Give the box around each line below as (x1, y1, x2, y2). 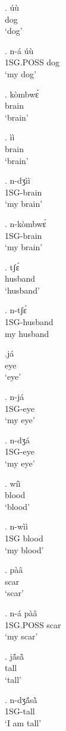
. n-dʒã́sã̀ (5, 693, 37, 705)
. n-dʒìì (5, 174, 30, 187)
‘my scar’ (5, 630, 38, 642)
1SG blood (5, 531, 43, 544)
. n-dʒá (5, 433, 30, 446)
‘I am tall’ (5, 716, 42, 729)
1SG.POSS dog (5, 56, 60, 68)
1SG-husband (5, 316, 54, 328)
